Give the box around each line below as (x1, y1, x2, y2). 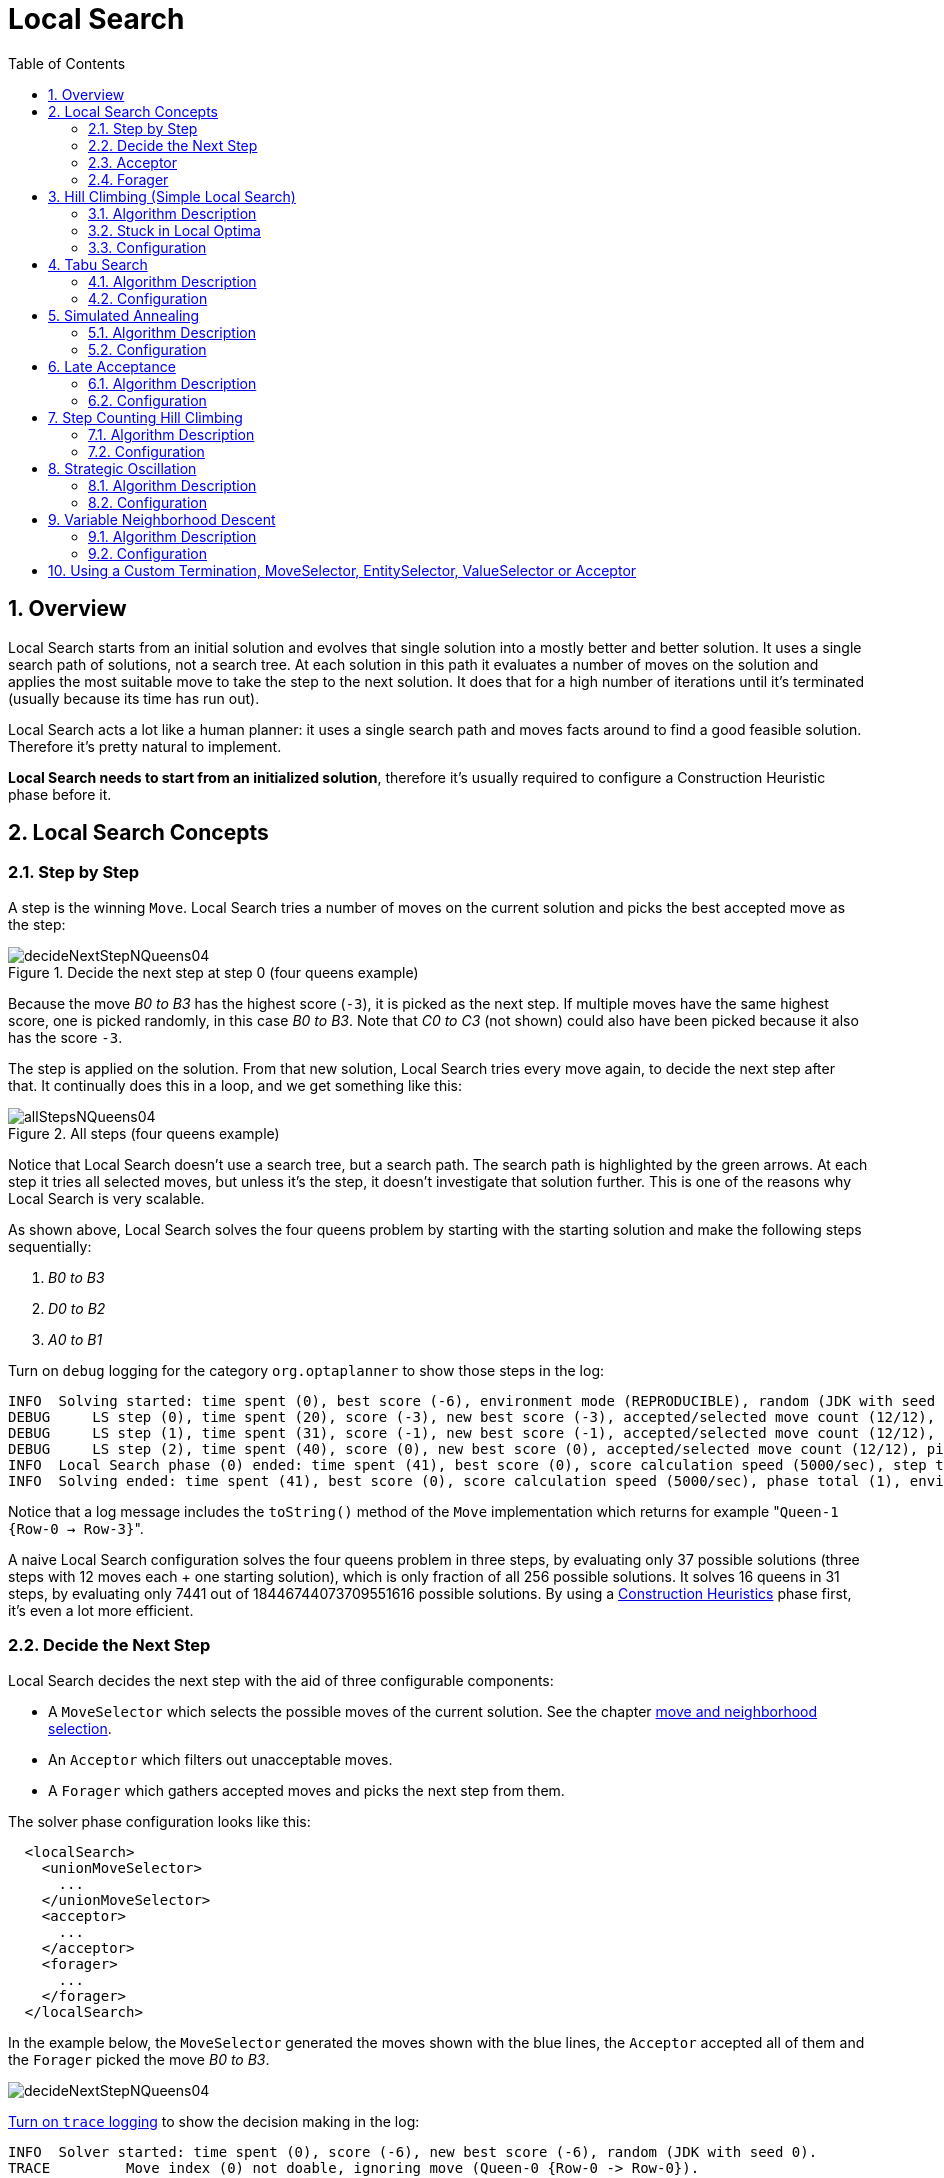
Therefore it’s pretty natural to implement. (8, 737, 282, 755)
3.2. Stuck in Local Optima (88, 221, 261, 239)
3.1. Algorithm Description (88, 204, 257, 222)
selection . (48, 1719, 112, 1737)
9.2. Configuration (88, 544, 207, 562)
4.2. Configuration (88, 289, 208, 307)
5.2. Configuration (88, 340, 207, 358)
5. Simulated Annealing (48, 306, 200, 324)
